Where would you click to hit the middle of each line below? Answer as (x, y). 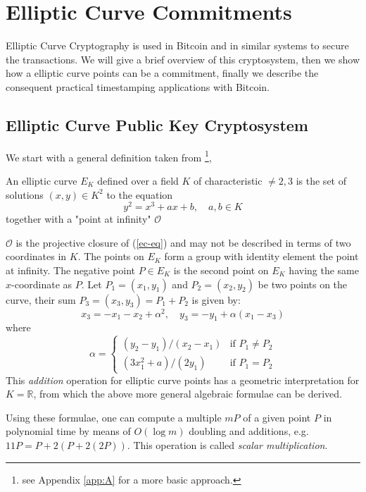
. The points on (111, 256)
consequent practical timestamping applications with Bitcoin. (138, 86)
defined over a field (138, 180)
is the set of (321, 180)
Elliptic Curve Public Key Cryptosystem (157, 124)
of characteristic (228, 180)
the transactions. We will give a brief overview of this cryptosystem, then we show (183, 59)
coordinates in (36, 256)
